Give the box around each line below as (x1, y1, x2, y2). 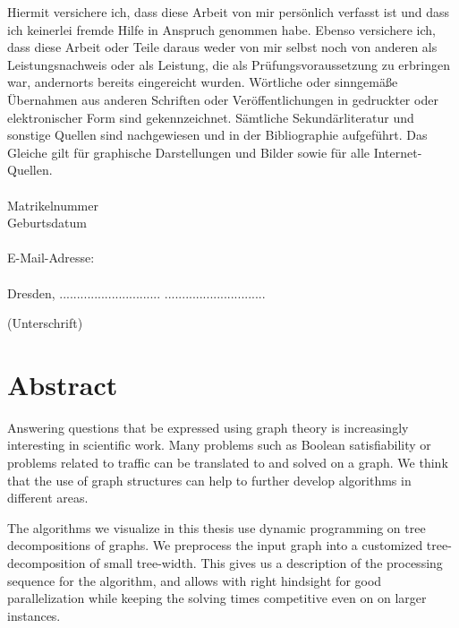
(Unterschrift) (7, 314, 83, 332)
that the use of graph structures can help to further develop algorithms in (7, 470, 412, 489)
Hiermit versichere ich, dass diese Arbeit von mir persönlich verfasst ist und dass (7, 3, 450, 21)
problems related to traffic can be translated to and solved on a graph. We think (7, 453, 448, 471)
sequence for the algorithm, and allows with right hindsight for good (7, 571, 382, 589)
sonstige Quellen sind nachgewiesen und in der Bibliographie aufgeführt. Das (7, 125, 428, 144)
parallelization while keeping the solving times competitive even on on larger (7, 589, 427, 607)
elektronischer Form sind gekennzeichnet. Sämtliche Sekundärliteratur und (7, 108, 414, 126)
